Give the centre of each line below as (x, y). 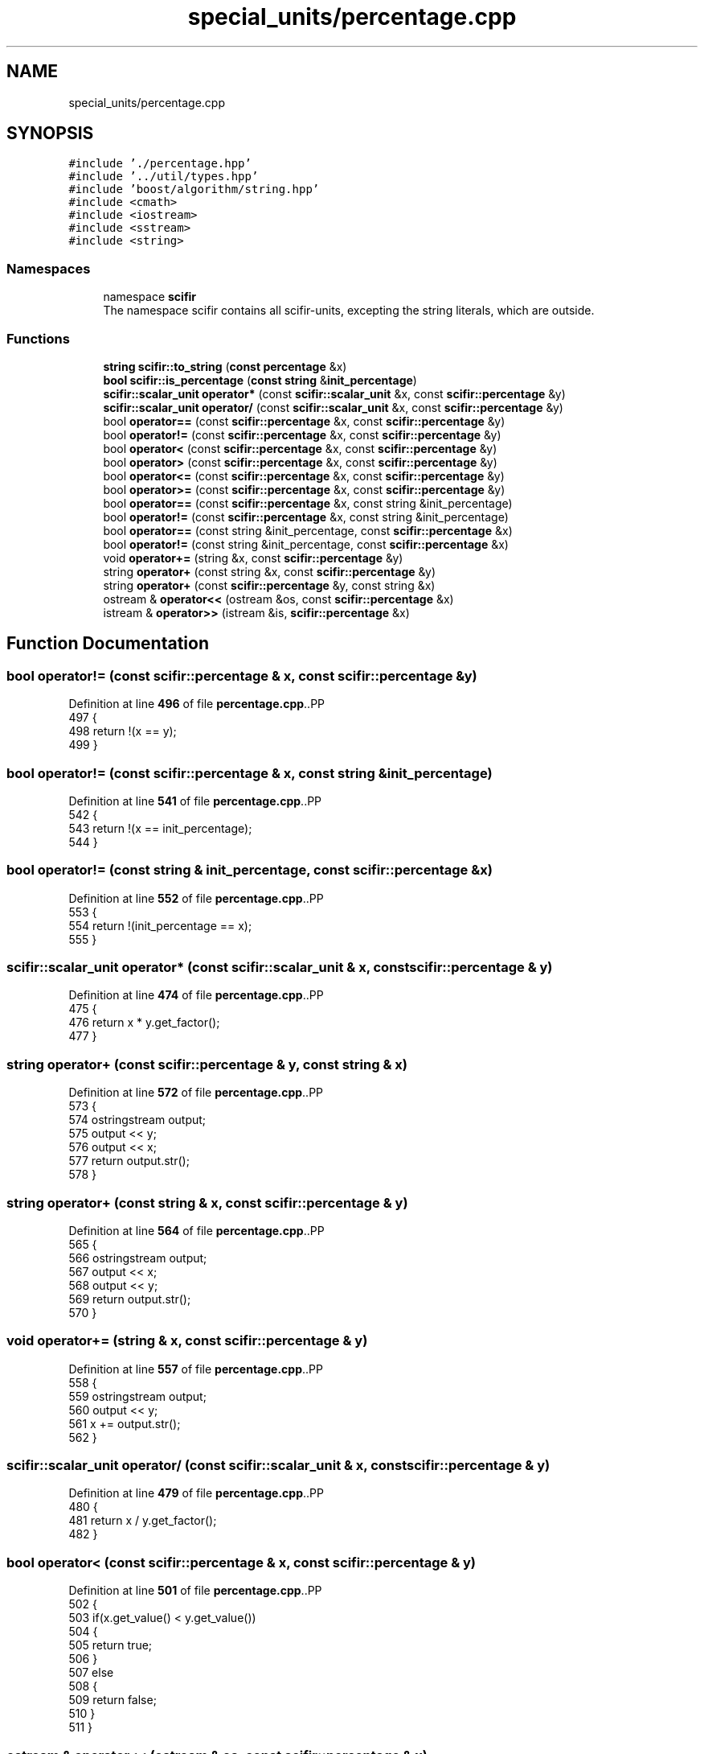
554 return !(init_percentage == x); (160, 925)
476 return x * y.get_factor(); (144, 1023)
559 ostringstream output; (137, 1396)
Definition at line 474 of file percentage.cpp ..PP (196, 995)
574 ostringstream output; (137, 1120)
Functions (38, 338)
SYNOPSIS (50, 134)
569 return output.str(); (130, 1299)
